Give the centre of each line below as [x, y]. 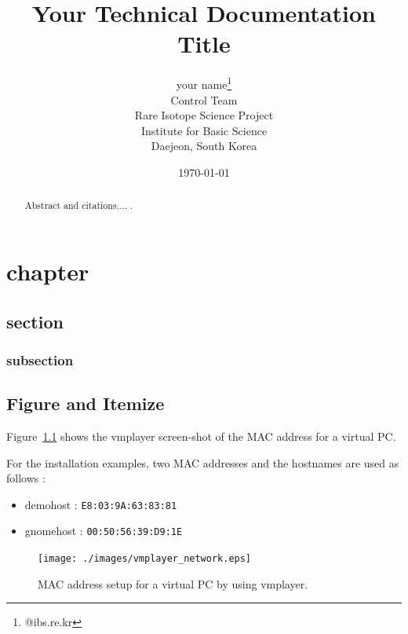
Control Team [204, 99]
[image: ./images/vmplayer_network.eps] [145, 559]
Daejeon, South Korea [204, 146]
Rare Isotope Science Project [204, 115]
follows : [26, 478]
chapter [48, 271]
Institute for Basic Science [204, 130]
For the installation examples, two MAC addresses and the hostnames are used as [203, 462]
